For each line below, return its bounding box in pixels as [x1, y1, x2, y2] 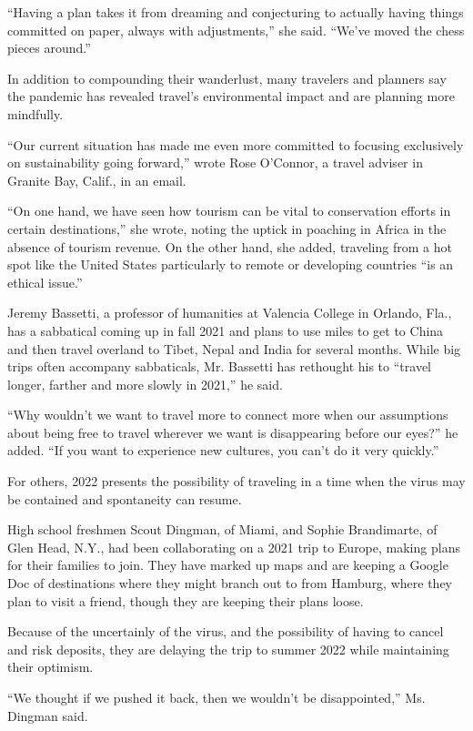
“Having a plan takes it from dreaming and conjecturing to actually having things [7, 3, 464, 21]
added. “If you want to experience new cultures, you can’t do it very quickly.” [7, 441, 439, 460]
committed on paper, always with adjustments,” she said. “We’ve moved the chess [7, 20, 465, 39]
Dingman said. [7, 706, 88, 725]
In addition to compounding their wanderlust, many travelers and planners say [7, 68, 447, 87]
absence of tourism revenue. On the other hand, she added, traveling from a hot [7, 237, 452, 256]
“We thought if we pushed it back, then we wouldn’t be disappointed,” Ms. [7, 688, 426, 706]
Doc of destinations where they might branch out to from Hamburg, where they [7, 574, 452, 593]
